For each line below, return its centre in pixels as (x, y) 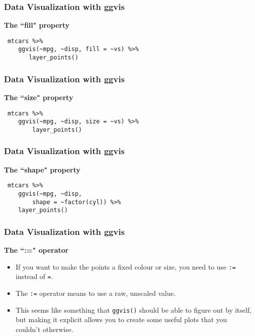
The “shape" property (42, 169)
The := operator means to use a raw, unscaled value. (96, 293)
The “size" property (39, 97)
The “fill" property (37, 25)
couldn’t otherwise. (44, 329)
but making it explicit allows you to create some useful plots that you (121, 319)
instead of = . (34, 276)
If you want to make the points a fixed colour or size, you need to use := (126, 266)
